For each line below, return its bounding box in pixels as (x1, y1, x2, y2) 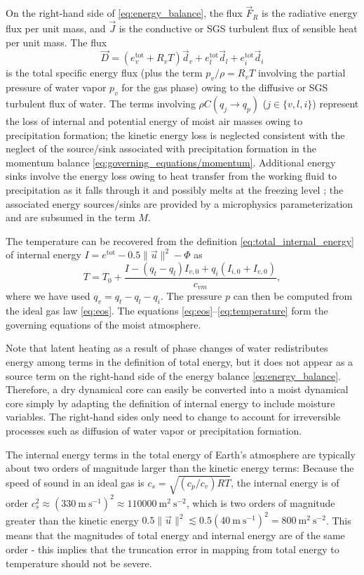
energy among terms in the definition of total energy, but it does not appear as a (6, 355, 353, 369)
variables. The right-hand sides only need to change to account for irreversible (6, 409, 341, 424)
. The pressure (160, 289, 222, 303)
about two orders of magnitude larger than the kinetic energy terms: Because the (6, 461, 354, 475)
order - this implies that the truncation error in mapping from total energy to (6, 541, 339, 556)
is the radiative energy (262, 6, 358, 20)
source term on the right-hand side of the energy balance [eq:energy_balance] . (6, 368, 341, 383)
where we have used (6, 289, 90, 303)
